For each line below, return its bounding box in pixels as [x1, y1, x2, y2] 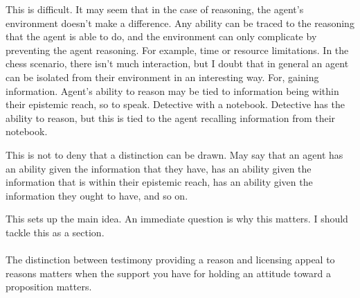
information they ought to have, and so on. [6, 188, 188, 202]
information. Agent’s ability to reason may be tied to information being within [6, 83, 339, 98]
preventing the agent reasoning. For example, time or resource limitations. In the [6, 42, 349, 57]
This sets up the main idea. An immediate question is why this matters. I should [6, 211, 348, 226]
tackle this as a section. [6, 225, 105, 239]
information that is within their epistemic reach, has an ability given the [6, 175, 313, 189]
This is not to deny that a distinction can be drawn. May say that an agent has [6, 147, 343, 161]
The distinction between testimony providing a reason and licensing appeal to [6, 252, 335, 267]
